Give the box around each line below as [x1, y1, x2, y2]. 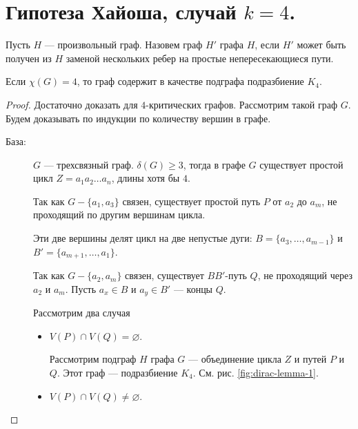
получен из [6, 50, 52, 65]
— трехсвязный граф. [43, 157, 134, 171]
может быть [297, 37, 346, 52]
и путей [294, 352, 327, 366]
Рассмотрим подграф [49, 352, 137, 366]
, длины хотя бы [111, 171, 180, 185]
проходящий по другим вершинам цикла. [33, 207, 206, 222]
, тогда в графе [183, 157, 246, 171]
